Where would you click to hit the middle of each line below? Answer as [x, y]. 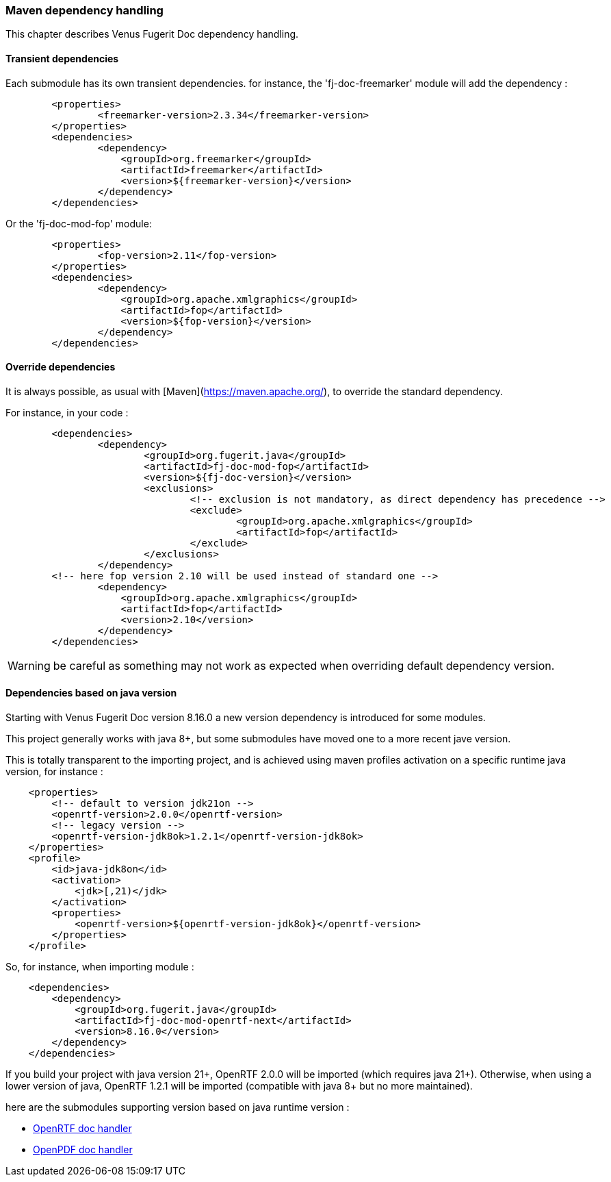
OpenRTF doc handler [82, 1129]
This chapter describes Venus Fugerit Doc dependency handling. [152, 34]
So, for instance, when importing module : [100, 967]
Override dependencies [61, 367]
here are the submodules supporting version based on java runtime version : [178, 1107]
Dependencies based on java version [91, 693]
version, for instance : [54, 772]
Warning [29, 665]
